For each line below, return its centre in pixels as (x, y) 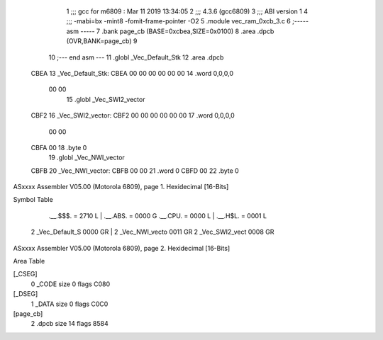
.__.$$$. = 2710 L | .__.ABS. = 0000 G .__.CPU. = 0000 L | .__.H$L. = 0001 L (158, 215)
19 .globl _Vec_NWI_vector (87, 158)
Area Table (29, 261)
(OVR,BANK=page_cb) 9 (102, 41)
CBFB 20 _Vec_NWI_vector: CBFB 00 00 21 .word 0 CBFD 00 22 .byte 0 (135, 171)
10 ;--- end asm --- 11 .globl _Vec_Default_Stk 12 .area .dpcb (136, 57)
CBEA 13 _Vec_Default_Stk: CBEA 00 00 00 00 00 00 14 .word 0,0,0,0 (132, 73)
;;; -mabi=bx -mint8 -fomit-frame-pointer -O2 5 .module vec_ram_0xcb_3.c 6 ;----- (187, 21)
